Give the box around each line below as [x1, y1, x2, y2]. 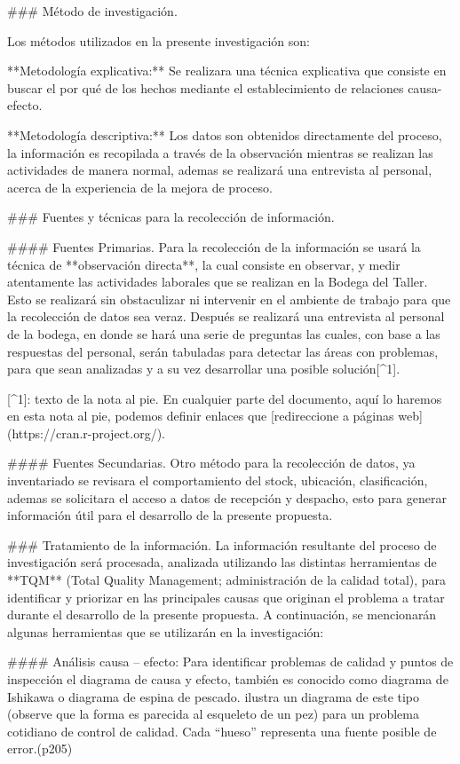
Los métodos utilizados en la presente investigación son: [7, 31, 310, 50]
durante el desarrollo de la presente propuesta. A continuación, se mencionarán [7, 605, 437, 624]
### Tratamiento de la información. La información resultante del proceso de [7, 535, 437, 554]
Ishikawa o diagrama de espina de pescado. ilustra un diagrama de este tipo [7, 687, 420, 705]
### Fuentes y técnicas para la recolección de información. [7, 208, 335, 226]
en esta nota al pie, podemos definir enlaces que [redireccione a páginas [7, 406, 394, 425]
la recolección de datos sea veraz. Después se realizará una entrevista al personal [7, 307, 445, 326]
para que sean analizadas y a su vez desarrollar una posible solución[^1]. [7, 359, 401, 378]
